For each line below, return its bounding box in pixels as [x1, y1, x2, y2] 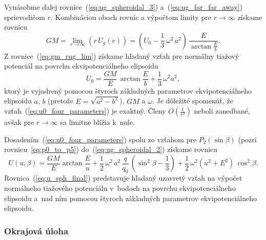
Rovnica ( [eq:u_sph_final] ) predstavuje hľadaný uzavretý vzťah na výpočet [4, 172, 242, 183]
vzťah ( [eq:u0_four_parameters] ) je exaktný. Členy [4, 105, 166, 116]
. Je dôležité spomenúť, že [152, 95, 234, 106]
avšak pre [4, 117, 34, 127]
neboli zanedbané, [194, 105, 250, 116]
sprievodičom [4, 11, 45, 22]
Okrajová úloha [4, 224, 69, 237]
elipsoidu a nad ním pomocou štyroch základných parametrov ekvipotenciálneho [4, 192, 257, 203]
